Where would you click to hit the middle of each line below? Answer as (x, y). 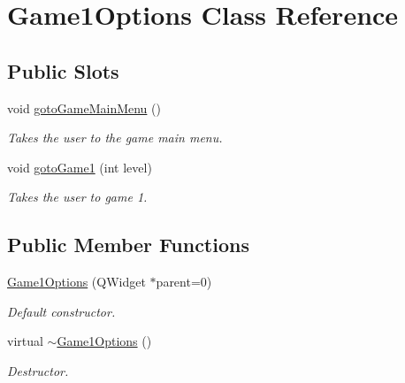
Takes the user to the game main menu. (115, 138)
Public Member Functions (128, 245)
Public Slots (63, 70)
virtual (25, 341)
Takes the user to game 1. (77, 197)
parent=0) (184, 282)
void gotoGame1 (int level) (80, 167)
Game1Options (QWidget (76, 282)
